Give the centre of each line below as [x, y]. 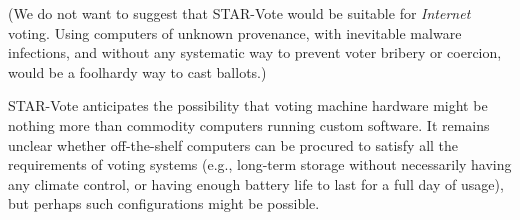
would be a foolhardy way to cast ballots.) [137, 71]
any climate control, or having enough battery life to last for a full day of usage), [256, 183]
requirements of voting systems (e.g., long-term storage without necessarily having [260, 164]
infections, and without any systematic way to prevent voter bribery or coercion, [255, 52]
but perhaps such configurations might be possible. [164, 203]
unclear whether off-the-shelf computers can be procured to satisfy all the [233, 144]
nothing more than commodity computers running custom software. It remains [249, 124]
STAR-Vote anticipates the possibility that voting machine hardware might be [248, 105]
